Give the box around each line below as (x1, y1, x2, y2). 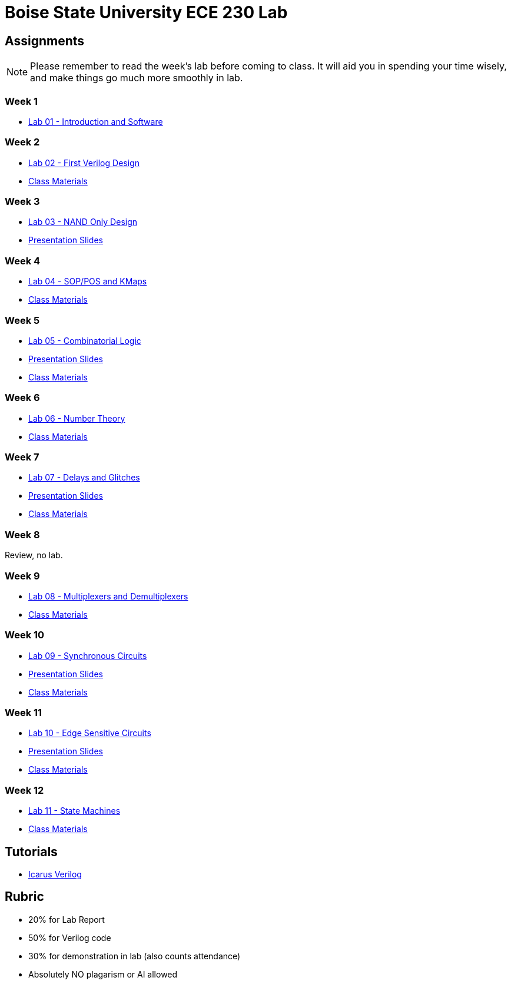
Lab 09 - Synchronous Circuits (28, 650, 147, 661)
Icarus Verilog (28, 869, 82, 880)
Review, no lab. (5, 550, 63, 561)
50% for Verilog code (28, 932, 111, 943)
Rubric (5, 889, 44, 905)
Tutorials (5, 844, 58, 859)
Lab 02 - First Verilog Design (28, 157, 140, 168)
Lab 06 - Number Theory (28, 413, 125, 423)
